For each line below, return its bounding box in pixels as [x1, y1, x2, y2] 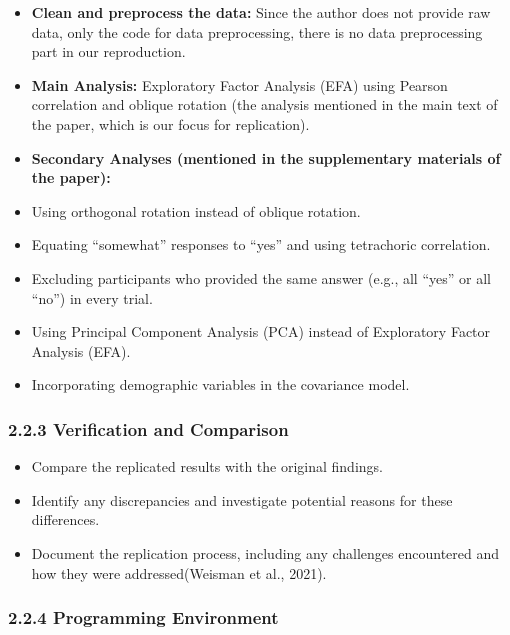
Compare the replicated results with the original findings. [31, 456, 383, 477]
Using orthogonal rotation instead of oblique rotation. [31, 200, 361, 221]
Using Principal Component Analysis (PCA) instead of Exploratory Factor [31, 321, 491, 342]
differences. [31, 509, 100, 530]
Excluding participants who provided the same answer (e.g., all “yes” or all [31, 267, 491, 288]
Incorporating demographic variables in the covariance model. [31, 374, 410, 395]
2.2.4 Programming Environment [8, 605, 279, 630]
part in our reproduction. [31, 41, 186, 62]
